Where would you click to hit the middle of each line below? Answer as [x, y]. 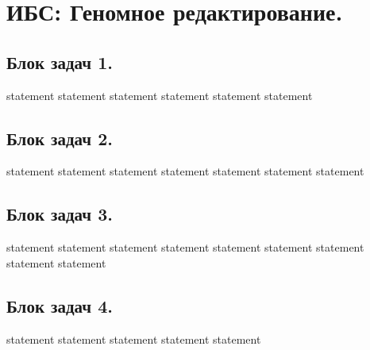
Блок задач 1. [60, 62]
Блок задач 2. [60, 138]
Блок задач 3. [60, 214]
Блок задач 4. [60, 305]
